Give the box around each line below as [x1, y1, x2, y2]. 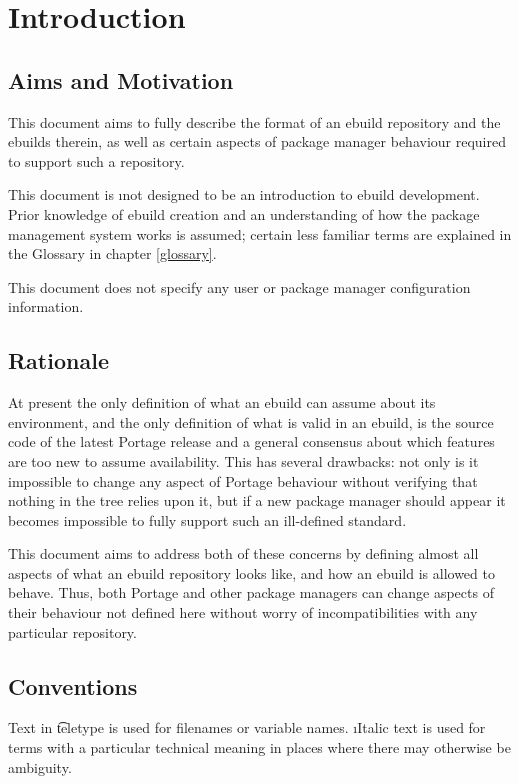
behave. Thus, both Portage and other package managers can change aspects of [8, 582, 494, 603]
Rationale [8, 345, 109, 376]
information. [8, 296, 84, 317]
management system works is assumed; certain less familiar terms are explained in [8, 223, 512, 244]
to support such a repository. [8, 150, 185, 171]
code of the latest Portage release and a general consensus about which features [8, 431, 495, 452]
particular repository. [8, 621, 137, 642]
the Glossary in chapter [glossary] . [8, 243, 217, 264]
